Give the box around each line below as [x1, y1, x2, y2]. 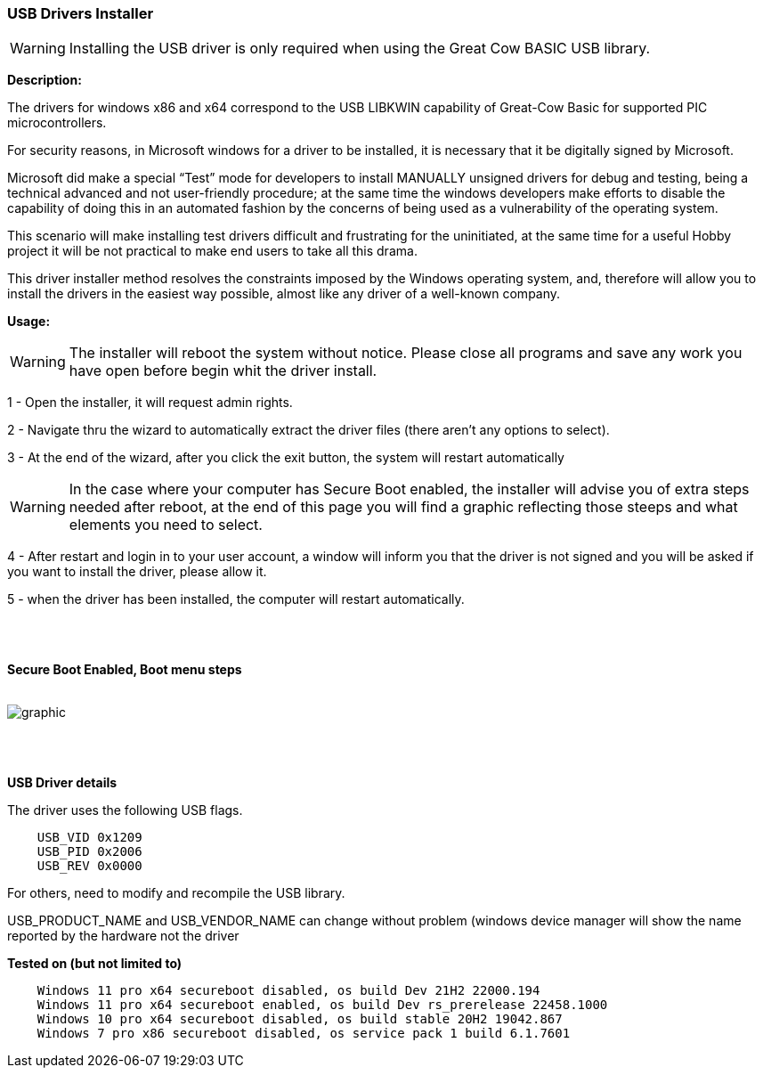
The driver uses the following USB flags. [7, 802, 243, 818]
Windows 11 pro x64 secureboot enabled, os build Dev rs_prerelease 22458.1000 [37, 998, 608, 1013]
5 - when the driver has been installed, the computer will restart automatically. [7, 591, 465, 607]
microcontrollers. [7, 115, 107, 131]
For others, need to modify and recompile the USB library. [7, 885, 345, 901]
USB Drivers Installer [7, 4, 154, 22]
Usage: [7, 314, 51, 330]
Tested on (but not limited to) [7, 956, 183, 972]
